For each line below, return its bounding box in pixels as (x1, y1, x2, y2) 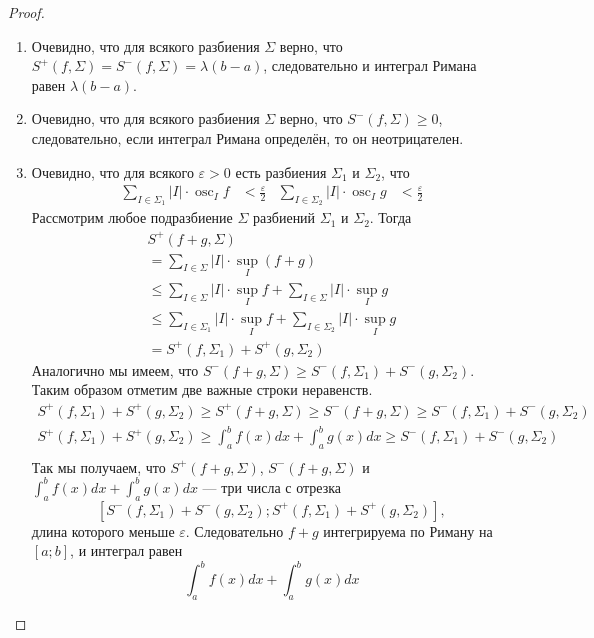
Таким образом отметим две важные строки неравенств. (31, 379, 373, 400)
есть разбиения (235, 161, 327, 182)
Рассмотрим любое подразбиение (31, 207, 233, 228)
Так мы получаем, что (31, 456, 166, 477)
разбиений (253, 207, 316, 228)
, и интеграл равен (70, 540, 183, 561)
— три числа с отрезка (202, 476, 341, 497)
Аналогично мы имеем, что (31, 359, 199, 380)
